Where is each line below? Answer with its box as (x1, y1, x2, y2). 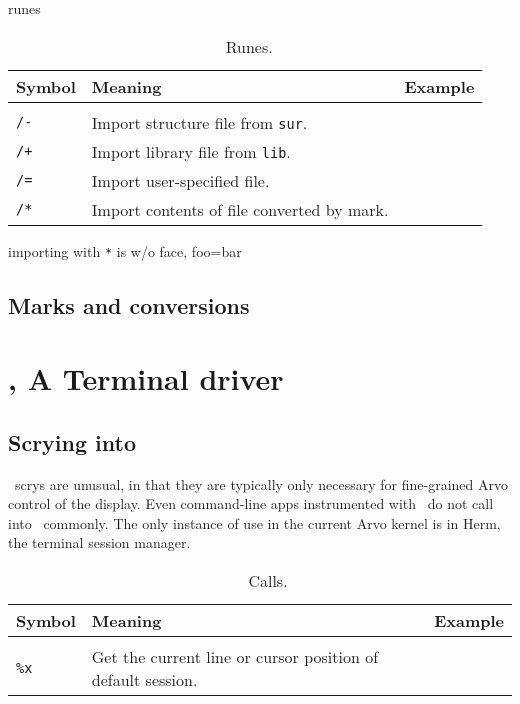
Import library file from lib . (91, 139, 291, 163)
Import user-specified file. (91, 168, 270, 192)
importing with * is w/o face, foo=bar (8, 240, 242, 261)
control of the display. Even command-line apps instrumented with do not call (8, 493, 494, 514)
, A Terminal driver (8, 358, 284, 399)
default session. (91, 667, 198, 691)
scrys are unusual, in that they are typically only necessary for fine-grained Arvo (14, 473, 509, 494)
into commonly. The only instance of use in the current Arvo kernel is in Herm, (8, 512, 501, 533)
